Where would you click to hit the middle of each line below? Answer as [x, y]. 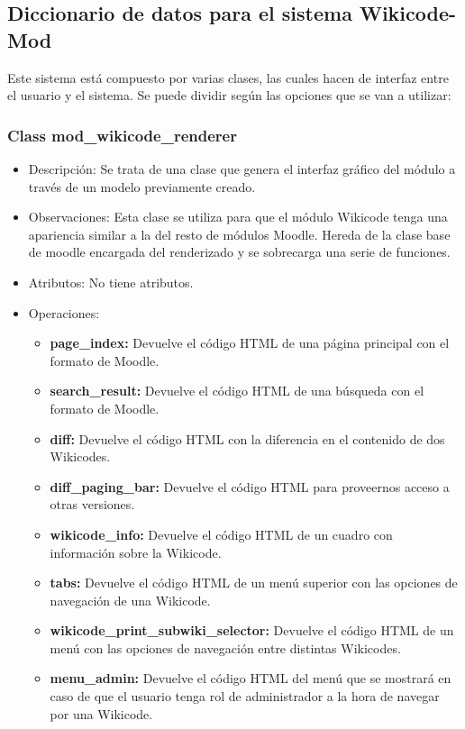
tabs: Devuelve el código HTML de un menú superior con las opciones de [254, 583]
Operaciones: [64, 312]
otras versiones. [92, 504]
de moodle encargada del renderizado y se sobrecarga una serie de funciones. [239, 252]
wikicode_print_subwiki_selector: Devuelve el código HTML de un [252, 630]
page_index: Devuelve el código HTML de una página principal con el [250, 343]
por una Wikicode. [101, 713]
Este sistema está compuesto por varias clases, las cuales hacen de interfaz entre [228, 77]
